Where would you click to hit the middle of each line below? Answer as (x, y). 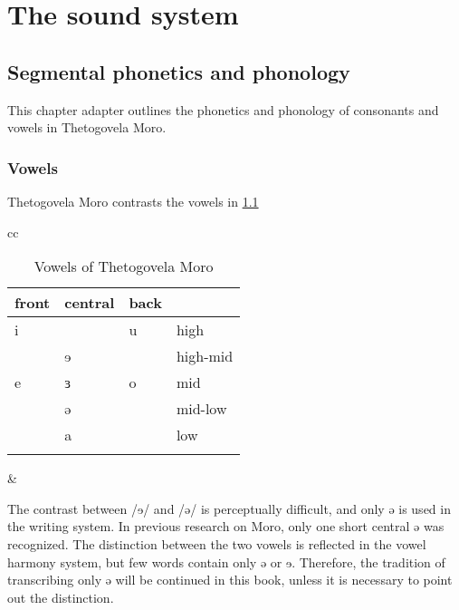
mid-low (201, 409)
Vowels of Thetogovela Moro (124, 266)
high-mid (205, 356)
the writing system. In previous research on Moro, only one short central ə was (226, 526)
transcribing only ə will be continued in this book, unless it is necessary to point (230, 580)
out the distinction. (61, 597)
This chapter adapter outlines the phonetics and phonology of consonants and (223, 109)
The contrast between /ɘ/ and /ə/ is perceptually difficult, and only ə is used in (229, 508)
